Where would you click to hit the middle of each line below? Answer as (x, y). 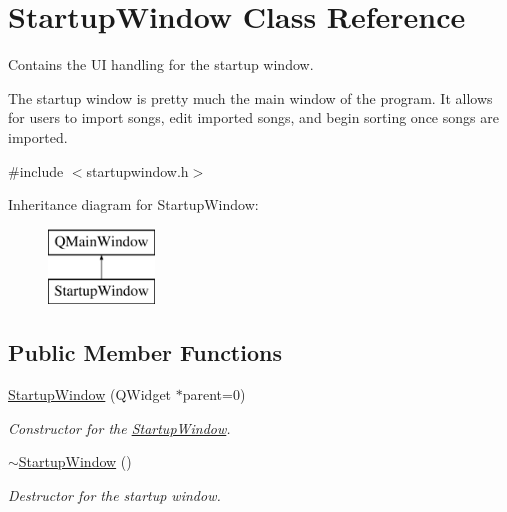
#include (36, 170)
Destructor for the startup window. (114, 494)
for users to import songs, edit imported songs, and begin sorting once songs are (253, 117)
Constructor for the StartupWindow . (119, 427)
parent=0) (214, 394)
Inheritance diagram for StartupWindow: (133, 204)
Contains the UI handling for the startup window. (161, 64)
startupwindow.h (137, 170)
